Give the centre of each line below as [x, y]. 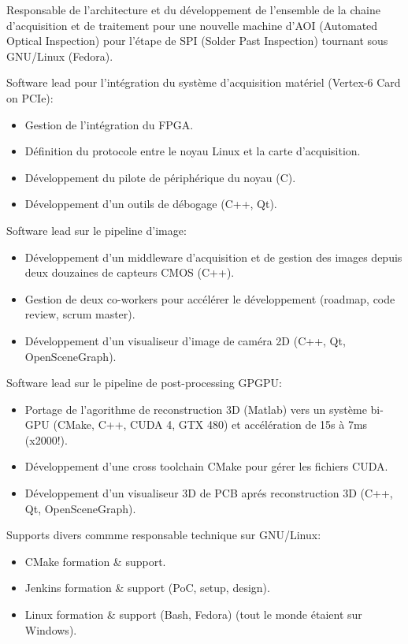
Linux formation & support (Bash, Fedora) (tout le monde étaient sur [193, 614]
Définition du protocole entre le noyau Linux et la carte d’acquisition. [193, 151]
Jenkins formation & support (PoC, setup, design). [147, 588]
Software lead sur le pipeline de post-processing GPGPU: [144, 383]
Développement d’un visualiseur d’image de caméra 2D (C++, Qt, [185, 340]
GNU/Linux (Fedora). [60, 56]
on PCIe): [30, 97]
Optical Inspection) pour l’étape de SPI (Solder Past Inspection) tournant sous [197, 41]
